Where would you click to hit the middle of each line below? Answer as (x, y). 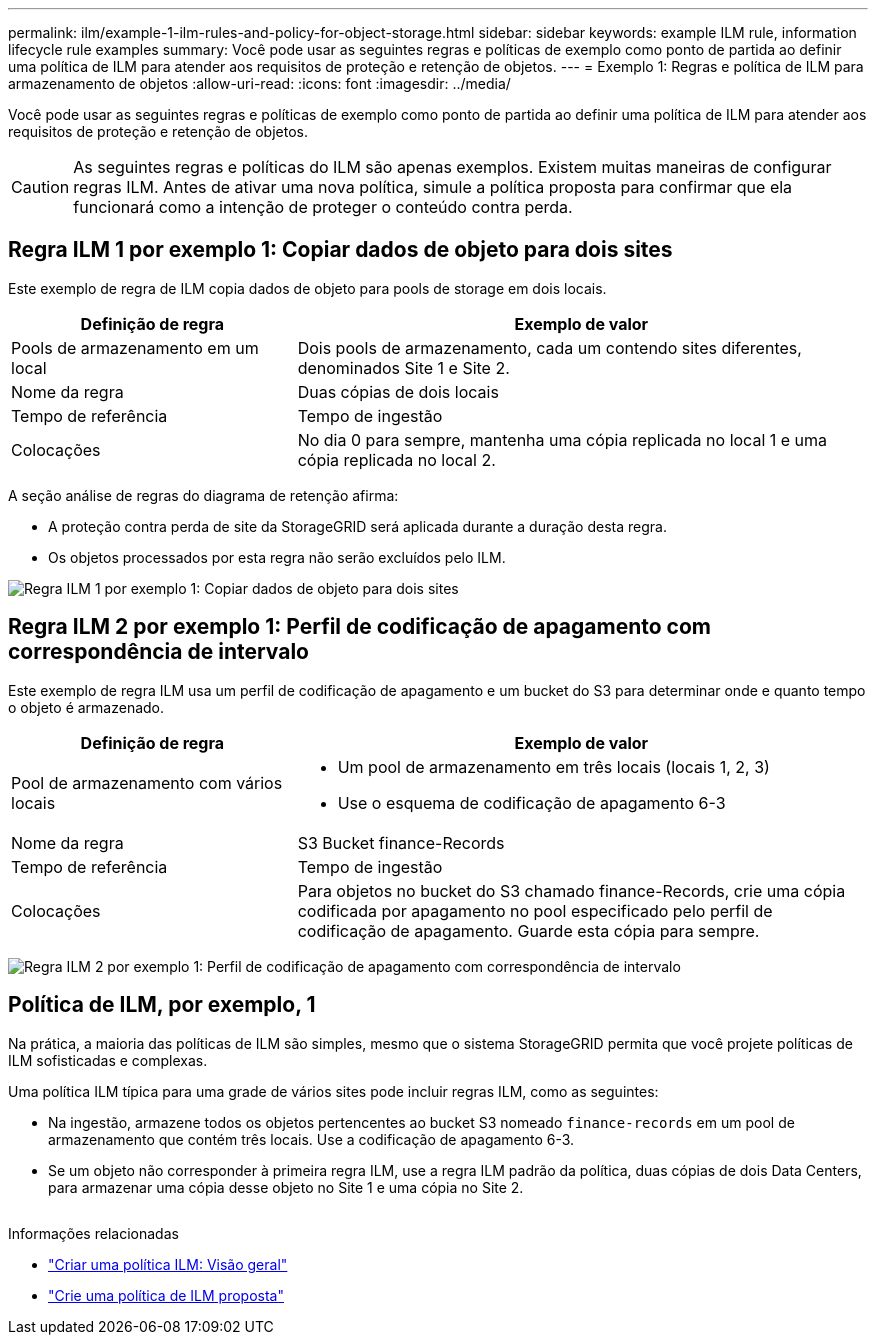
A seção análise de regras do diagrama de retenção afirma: (203, 495)
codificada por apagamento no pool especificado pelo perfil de (535, 910)
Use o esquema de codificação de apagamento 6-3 (531, 802)
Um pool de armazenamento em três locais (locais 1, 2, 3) (553, 766)
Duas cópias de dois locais (398, 391)
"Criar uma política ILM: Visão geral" (168, 1264)
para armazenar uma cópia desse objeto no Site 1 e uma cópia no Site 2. (286, 1187)
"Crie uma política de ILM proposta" (166, 1295)
